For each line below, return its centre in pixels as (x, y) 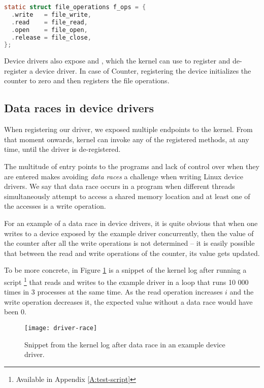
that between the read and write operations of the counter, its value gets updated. (132, 253)
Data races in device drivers (79, 108)
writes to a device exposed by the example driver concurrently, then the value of (129, 233)
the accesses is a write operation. (55, 206)
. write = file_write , (51, 14)
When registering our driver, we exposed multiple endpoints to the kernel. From (128, 129)
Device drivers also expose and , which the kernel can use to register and (117, 61)
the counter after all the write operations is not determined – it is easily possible (129, 243)
